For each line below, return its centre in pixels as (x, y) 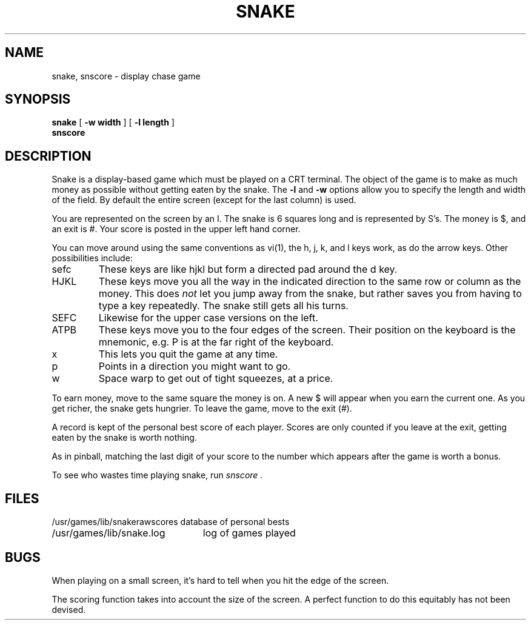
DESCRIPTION (48, 156)
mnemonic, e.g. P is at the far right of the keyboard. (216, 342)
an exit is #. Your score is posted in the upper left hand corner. (176, 229)
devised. (69, 609)
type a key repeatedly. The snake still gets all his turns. (223, 306)
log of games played (249, 533)
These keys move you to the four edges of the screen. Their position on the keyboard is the (307, 330)
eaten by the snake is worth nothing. (124, 438)
